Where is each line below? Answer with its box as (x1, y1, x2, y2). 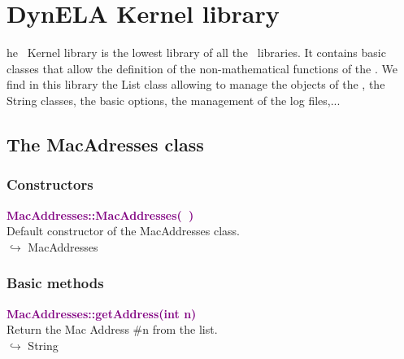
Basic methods (7, 273, 104, 293)
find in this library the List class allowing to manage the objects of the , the (7, 76, 385, 93)
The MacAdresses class (7, 131, 204, 156)
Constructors (7, 174, 93, 195)
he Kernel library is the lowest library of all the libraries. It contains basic (7, 44, 386, 61)
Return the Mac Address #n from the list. (7, 321, 218, 338)
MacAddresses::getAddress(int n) (7, 304, 197, 322)
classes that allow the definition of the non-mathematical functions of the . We (7, 59, 397, 77)
